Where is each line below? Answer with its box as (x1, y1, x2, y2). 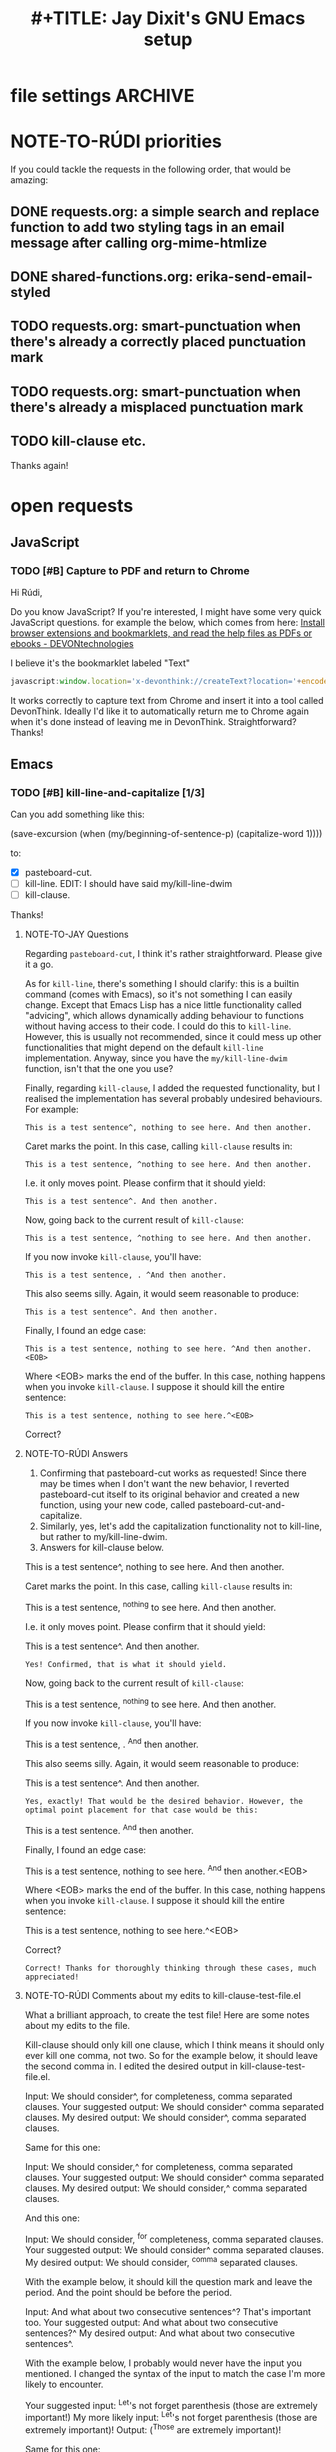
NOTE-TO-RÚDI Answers (24, 1448, 128, 1460)
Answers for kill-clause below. (39, 1542, 165, 1554)
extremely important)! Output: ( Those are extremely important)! (24, 2422, 282, 2436)
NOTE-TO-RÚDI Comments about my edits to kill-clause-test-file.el (24, 1990, 302, 2002)
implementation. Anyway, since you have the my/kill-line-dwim (24, 1052, 288, 1064)
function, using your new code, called (39, 1499, 196, 1511)
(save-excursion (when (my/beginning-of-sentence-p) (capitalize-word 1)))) (10, 827, 323, 839)
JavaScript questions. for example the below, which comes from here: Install (10, 617, 325, 629)
